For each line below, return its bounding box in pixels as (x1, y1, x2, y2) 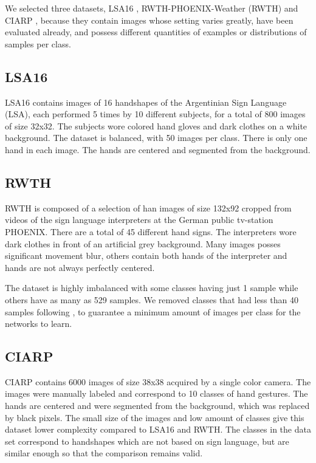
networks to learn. (5, 317, 72, 330)
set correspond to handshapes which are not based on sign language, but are (5, 434, 289, 447)
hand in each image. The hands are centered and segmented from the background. (5, 143, 311, 156)
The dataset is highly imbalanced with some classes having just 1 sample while (5, 281, 298, 294)
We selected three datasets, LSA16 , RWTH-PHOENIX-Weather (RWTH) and (5, 2, 298, 14)
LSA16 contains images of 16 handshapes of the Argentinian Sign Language (5, 95, 287, 108)
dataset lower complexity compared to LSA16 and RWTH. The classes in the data (5, 423, 311, 436)
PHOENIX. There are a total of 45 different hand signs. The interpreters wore (5, 225, 297, 238)
